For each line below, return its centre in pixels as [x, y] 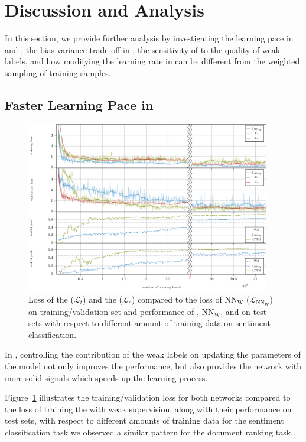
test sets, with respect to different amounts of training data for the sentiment [144, 420]
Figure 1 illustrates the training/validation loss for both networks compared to [148, 397]
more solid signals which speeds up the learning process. [106, 377]
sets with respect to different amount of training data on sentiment [149, 323]
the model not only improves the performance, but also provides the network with [153, 365]
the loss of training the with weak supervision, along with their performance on [148, 409]
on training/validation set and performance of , [114, 311]
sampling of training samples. [58, 72]
